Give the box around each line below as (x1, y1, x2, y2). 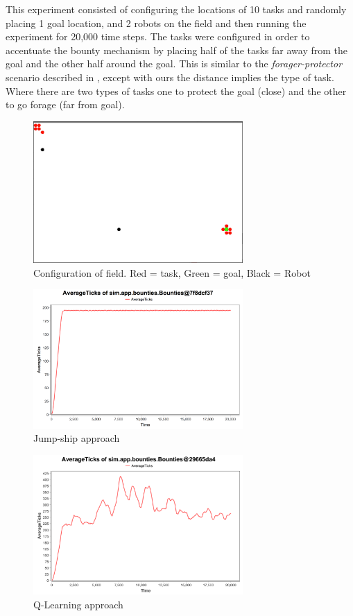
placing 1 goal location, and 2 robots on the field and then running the (6, 15, 307, 30)
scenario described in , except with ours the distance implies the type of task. (6, 69, 334, 84)
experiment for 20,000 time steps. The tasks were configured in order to (6, 29, 310, 44)
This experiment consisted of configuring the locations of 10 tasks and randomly (6, 2, 347, 16)
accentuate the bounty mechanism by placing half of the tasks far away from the (6, 42, 348, 57)
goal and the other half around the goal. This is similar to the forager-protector (6, 56, 343, 71)
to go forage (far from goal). (6, 97, 125, 112)
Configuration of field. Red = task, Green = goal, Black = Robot (33, 265, 311, 280)
